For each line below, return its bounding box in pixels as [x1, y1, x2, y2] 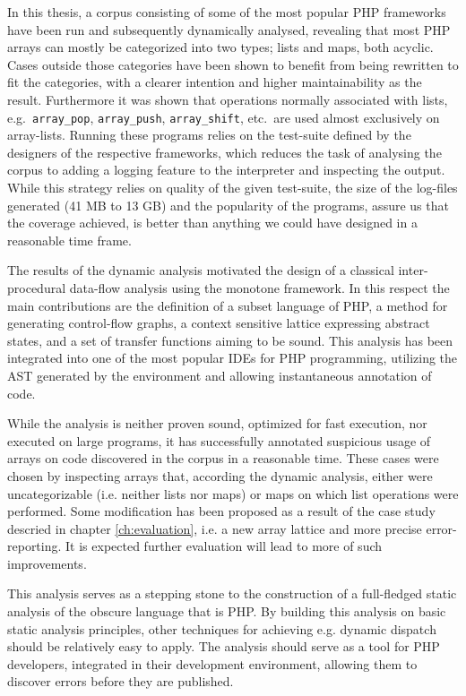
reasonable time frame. [7, 230, 132, 249]
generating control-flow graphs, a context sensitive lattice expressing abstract [7, 314, 430, 332]
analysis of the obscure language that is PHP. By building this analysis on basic [7, 602, 446, 621]
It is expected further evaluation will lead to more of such [65, 537, 383, 555]
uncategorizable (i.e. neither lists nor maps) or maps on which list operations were [7, 484, 459, 503]
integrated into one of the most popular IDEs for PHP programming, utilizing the [7, 348, 458, 367]
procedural [7, 278, 66, 296]
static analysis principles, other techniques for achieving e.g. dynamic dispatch [7, 619, 436, 638]
